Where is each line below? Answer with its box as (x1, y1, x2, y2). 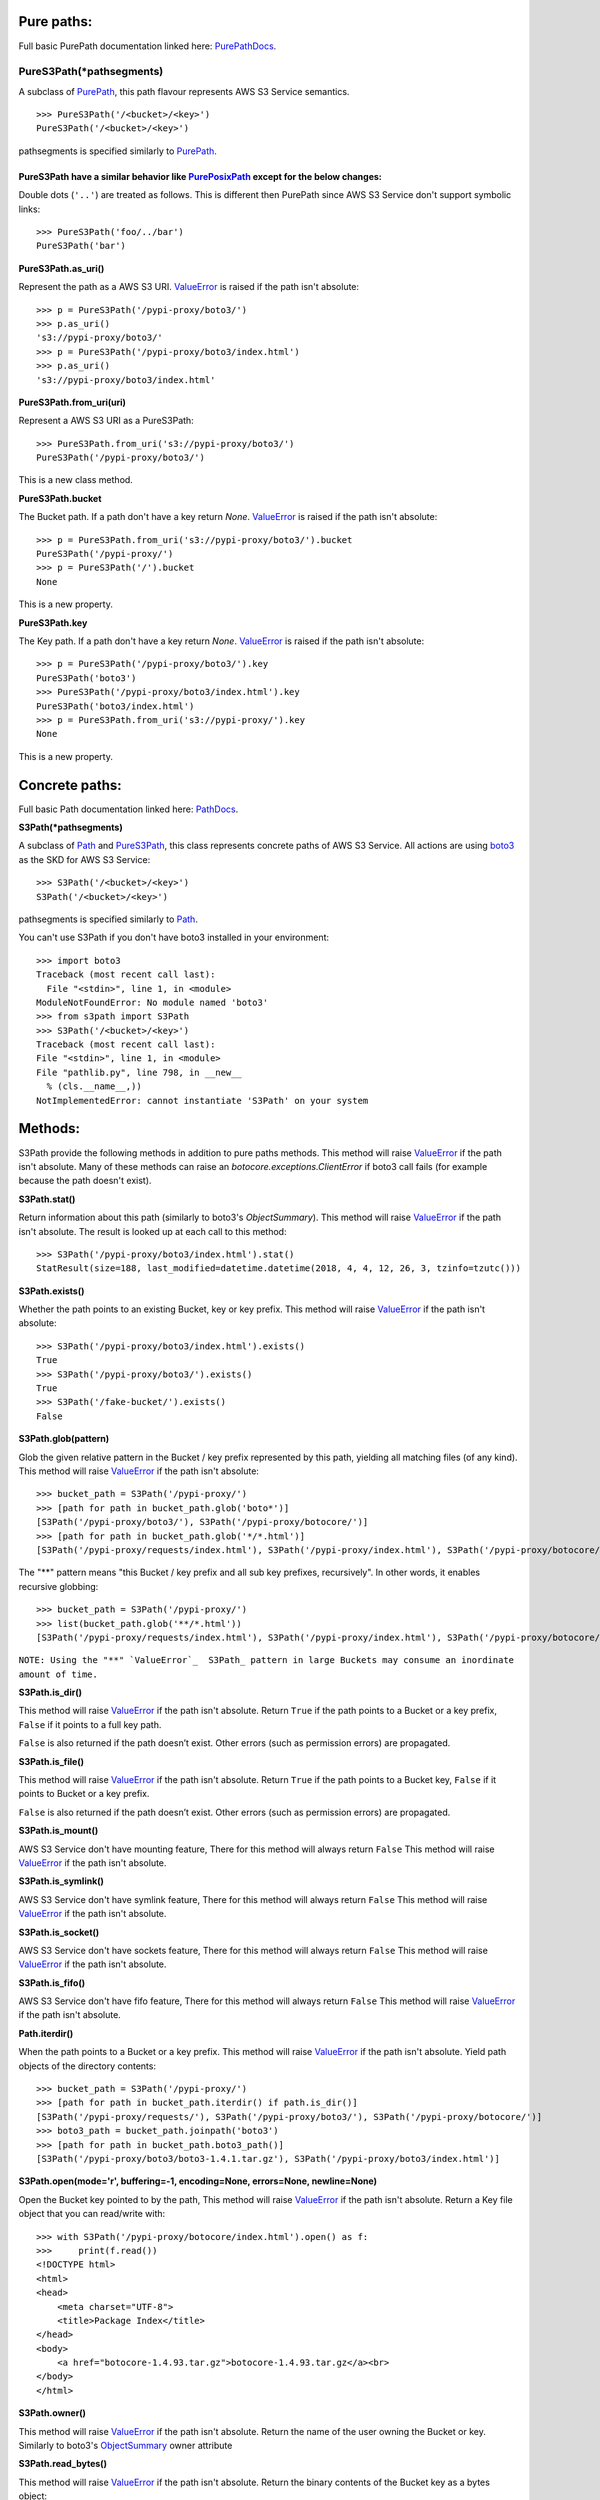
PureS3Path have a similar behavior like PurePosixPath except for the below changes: (18, 170, 382, 182)
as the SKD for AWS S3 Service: (18, 853, 151, 865)
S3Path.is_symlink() (18, 1875, 105, 1887)
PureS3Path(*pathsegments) (18, 65, 164, 79)
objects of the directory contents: (18, 2060, 157, 2072)
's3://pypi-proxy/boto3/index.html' (36, 374, 216, 385)
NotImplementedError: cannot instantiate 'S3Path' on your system (36, 1095, 369, 1106)
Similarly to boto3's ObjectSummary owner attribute (18, 2440, 233, 2452)
